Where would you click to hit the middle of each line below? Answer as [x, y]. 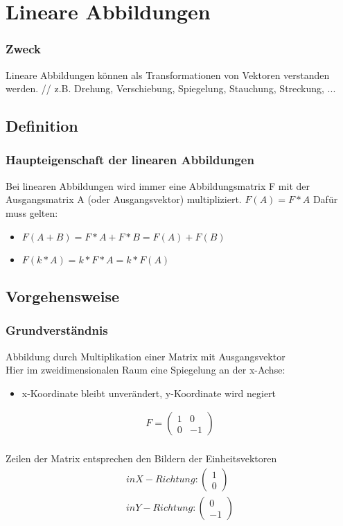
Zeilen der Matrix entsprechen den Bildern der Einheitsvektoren [141, 458]
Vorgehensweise [62, 296]
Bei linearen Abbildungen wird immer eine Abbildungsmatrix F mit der [158, 185]
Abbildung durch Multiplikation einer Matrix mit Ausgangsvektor [146, 356]
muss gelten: [32, 212]
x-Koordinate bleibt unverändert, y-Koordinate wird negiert [149, 393]
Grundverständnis [57, 330]
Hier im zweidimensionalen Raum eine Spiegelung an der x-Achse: [146, 370]
